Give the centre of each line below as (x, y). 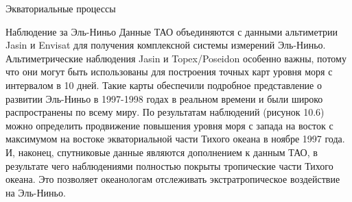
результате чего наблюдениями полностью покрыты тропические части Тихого (169, 165)
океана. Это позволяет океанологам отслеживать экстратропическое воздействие (173, 179)
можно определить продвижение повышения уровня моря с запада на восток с (169, 125)
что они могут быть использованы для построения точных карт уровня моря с (169, 72)
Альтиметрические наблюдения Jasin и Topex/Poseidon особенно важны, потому (176, 58)
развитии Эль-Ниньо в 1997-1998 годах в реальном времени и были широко (164, 98)
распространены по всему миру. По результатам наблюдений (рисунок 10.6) (165, 112)
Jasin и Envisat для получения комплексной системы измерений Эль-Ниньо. (166, 45)
